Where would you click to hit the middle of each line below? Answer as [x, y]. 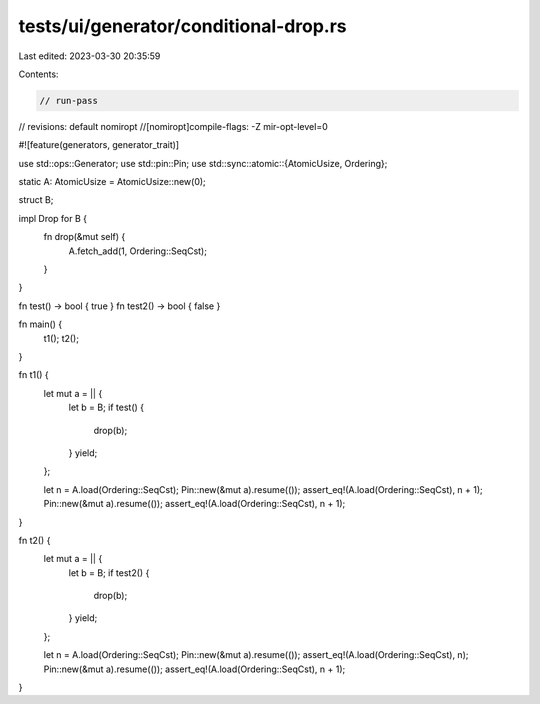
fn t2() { [34, 540]
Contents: [38, 74]
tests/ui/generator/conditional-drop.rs [182, 26]
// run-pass [69, 100]
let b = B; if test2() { [109, 572]
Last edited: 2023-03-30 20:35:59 [89, 56]
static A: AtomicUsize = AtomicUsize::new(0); [112, 182]
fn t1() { [33, 375]
